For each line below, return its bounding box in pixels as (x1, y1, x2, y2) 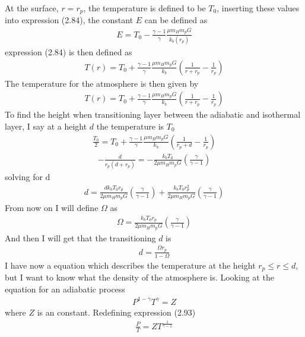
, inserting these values (217, 2, 300, 14)
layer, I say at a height (5, 119, 87, 132)
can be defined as (144, 14, 208, 26)
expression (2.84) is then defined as (5, 46, 132, 58)
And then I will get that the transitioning (5, 231, 156, 244)
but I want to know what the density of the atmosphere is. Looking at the (5, 271, 274, 284)
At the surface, (5, 2, 59, 14)
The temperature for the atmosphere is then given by (5, 77, 199, 89)
